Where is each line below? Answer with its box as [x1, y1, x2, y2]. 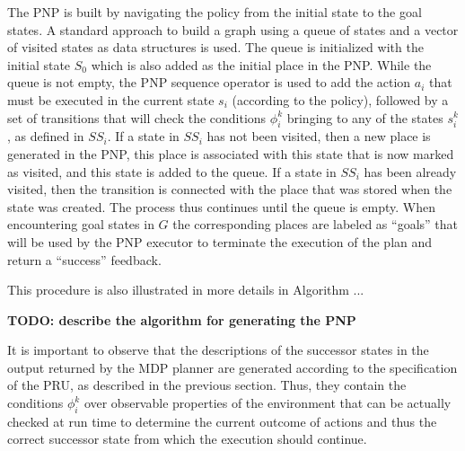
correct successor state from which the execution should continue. [7, 429, 367, 448]
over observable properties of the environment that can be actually [83, 394, 452, 412]
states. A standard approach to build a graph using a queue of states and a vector [7, 20, 459, 39]
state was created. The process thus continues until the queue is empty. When [7, 197, 435, 216]
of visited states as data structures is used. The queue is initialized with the [7, 38, 424, 57]
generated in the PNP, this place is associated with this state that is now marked [7, 144, 454, 163]
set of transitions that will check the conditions [7, 108, 267, 127]
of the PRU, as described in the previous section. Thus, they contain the [7, 376, 407, 394]
